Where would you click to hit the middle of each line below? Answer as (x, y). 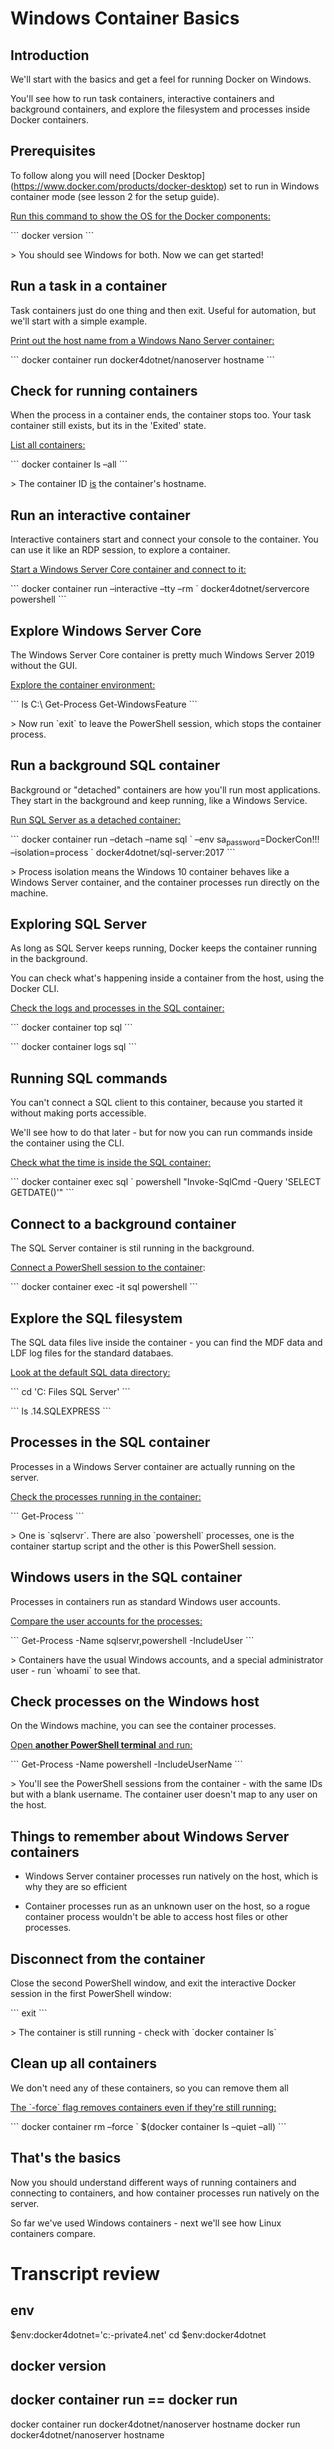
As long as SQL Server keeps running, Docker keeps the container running (164, 948)
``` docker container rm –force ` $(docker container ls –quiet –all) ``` (148, 2126)
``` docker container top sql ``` (71, 1028)
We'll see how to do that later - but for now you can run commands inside (161, 1133)
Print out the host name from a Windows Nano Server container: (142, 340)
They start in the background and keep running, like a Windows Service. (159, 800)
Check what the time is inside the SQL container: (111, 1163)
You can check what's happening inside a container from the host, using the (167, 978)
